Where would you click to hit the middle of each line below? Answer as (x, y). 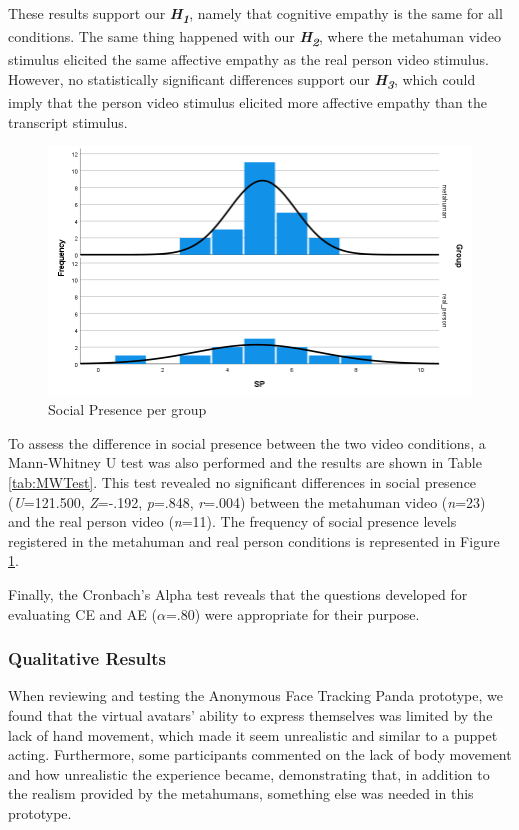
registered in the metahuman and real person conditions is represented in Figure (254, 540)
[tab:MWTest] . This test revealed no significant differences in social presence (242, 481)
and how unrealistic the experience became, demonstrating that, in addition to (249, 773)
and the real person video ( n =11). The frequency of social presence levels (232, 521)
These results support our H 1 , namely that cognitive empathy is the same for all (255, 15)
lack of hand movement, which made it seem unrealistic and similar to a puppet (253, 734)
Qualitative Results (87, 658)
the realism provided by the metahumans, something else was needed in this (241, 793)
